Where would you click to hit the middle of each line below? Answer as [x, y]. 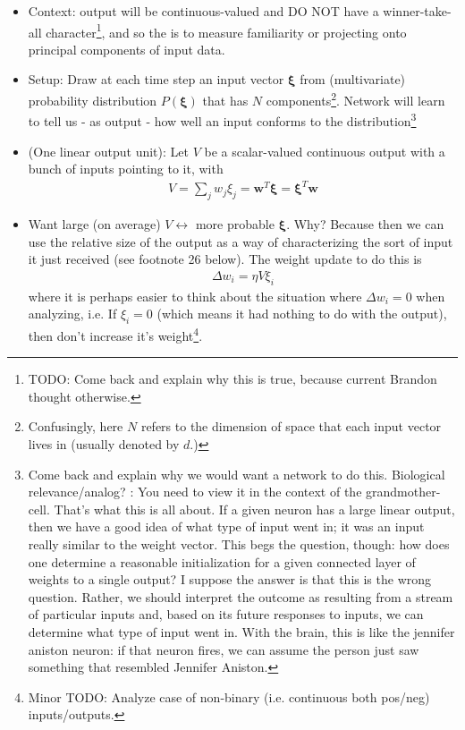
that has [225, 100]
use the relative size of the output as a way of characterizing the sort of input [241, 241]
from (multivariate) [353, 79]
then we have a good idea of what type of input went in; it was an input [226, 526]
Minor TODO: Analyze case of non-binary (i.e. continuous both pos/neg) [229, 696]
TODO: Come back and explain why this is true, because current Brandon [232, 379]
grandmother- [403, 492]
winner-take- [417, 11]
